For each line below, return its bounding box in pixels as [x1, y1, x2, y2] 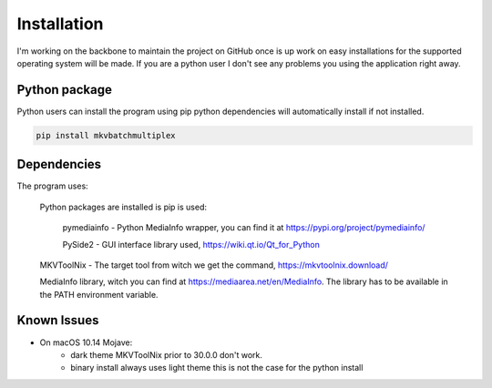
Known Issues [16, 312, 99, 328]
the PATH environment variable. [39, 289, 159, 300]
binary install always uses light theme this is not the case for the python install [70, 362, 364, 373]
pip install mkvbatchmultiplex [36, 130, 177, 140]
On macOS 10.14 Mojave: [39, 337, 133, 348]
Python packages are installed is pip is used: [39, 201, 208, 212]
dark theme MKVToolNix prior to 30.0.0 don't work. [70, 349, 263, 360]
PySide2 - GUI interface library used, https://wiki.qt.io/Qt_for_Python [62, 239, 321, 250]
